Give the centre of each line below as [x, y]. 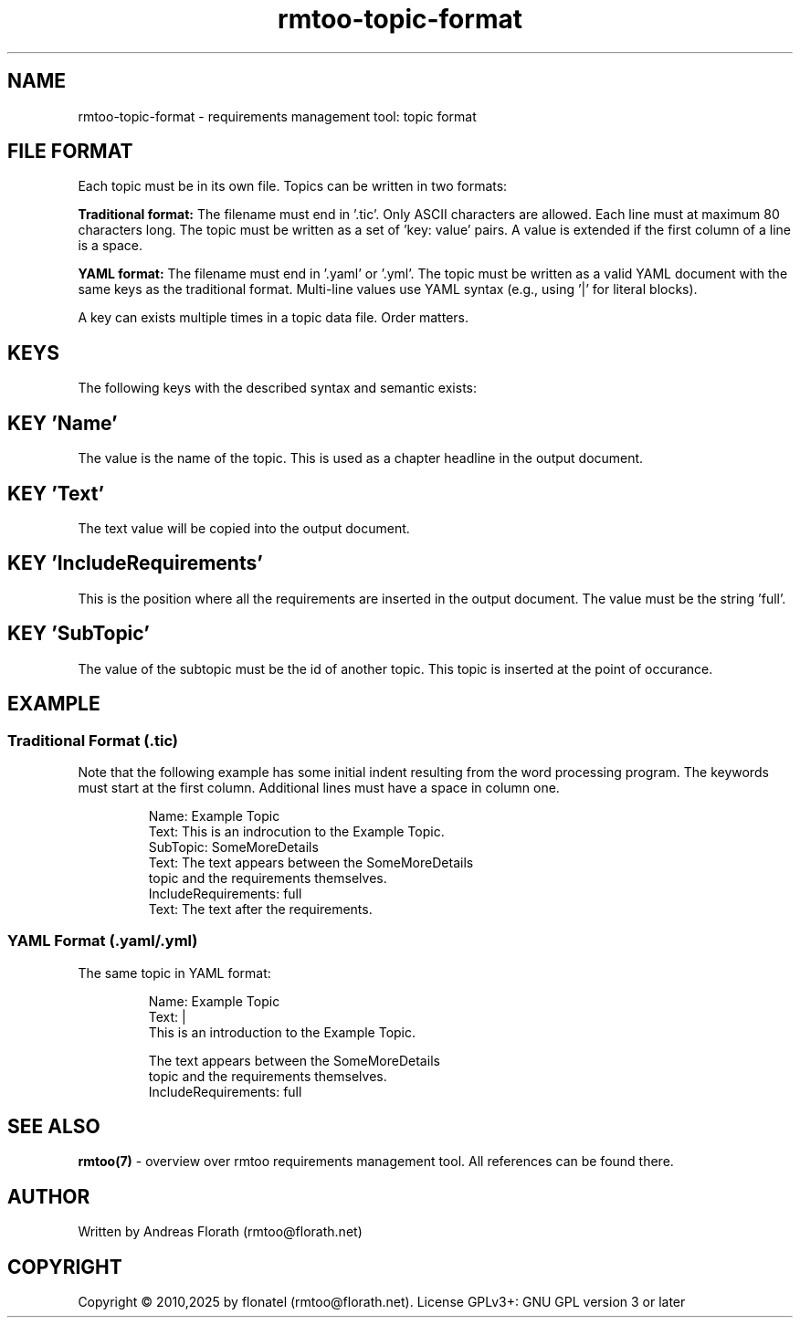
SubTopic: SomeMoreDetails [233, 847]
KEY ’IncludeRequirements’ [135, 563]
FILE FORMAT [70, 152]
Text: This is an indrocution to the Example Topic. [296, 831]
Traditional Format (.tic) [93, 740]
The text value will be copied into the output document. [244, 528]
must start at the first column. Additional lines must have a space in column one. [319, 787]
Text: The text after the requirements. [260, 909]
